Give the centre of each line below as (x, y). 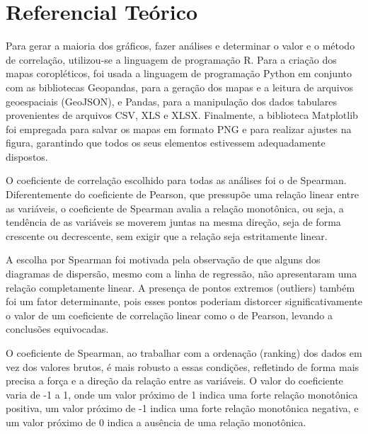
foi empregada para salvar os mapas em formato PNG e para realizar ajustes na (179, 129)
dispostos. (27, 156)
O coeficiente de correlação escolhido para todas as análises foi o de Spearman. (176, 180)
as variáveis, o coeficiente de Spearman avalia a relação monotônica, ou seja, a (175, 208)
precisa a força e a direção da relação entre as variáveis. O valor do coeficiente (174, 381)
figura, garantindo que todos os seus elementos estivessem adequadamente (166, 143)
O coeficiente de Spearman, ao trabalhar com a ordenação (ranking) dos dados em (184, 353)
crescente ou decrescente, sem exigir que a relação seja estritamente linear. (167, 235)
